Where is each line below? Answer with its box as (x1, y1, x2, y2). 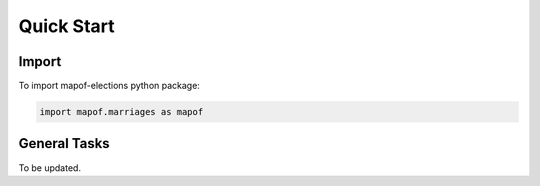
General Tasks (18, 135, 110, 152)
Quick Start (18, 15, 115, 37)
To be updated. (18, 161, 82, 174)
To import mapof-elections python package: (18, 80, 200, 92)
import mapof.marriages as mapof (39, 106, 204, 118)
